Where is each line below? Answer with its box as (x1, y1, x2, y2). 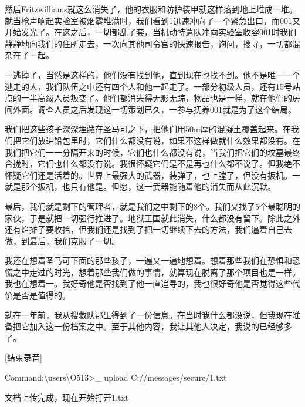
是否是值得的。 (12, 289, 70, 301)
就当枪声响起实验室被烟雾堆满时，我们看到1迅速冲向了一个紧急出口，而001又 (5, 14, 300, 26)
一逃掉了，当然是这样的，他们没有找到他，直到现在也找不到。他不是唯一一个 (5, 68, 300, 80)
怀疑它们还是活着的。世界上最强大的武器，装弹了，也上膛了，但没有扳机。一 (5, 169, 300, 181)
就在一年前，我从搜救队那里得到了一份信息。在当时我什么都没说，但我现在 (5, 308, 292, 321)
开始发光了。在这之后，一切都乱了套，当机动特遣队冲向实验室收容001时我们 (5, 26, 296, 38)
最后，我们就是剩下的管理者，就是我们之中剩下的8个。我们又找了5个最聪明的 (5, 200, 300, 212)
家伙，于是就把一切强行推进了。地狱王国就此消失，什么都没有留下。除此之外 (5, 211, 300, 224)
